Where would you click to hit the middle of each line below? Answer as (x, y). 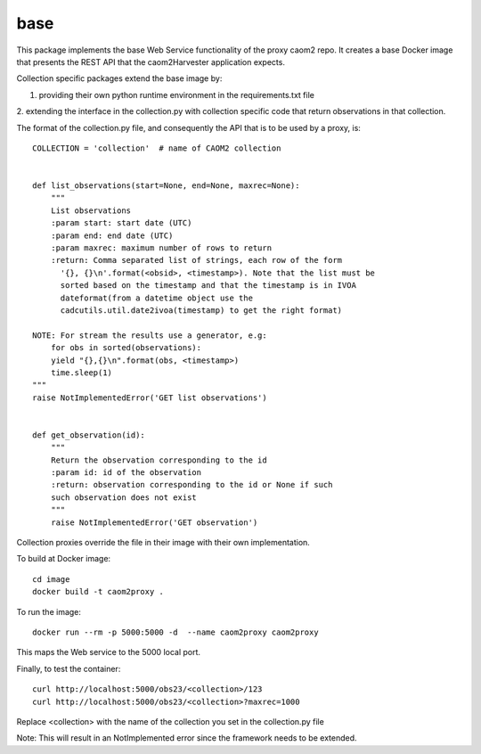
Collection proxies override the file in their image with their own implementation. (163, 542)
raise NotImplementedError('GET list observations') (150, 397)
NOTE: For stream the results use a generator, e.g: (150, 335)
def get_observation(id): (89, 435)
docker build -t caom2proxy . (98, 592)
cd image (51, 579)
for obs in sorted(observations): (126, 348)
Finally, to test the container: (69, 668)
